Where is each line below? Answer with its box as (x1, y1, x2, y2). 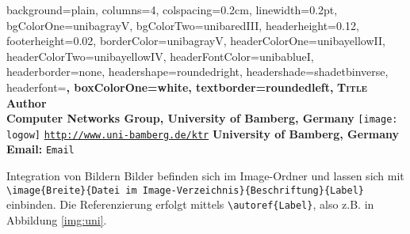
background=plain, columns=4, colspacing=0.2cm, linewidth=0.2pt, (6, 2, 338, 17)
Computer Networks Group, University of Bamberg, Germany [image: (6, 110, 398, 126)
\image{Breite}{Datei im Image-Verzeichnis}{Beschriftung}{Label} (6, 184, 365, 196)
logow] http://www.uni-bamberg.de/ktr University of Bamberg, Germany (6, 125, 400, 142)
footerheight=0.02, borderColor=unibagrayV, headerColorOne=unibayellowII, (6, 32, 385, 49)
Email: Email (6, 141, 75, 157)
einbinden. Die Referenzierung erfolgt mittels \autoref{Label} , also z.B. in (6, 196, 374, 213)
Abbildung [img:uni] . (6, 212, 107, 228)
